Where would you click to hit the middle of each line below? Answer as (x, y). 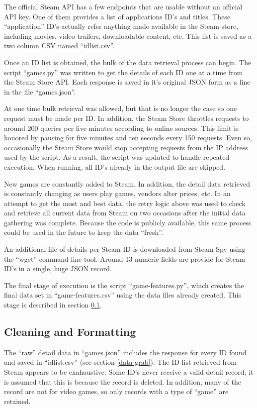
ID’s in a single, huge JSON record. (58, 268)
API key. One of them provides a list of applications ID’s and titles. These (117, 16)
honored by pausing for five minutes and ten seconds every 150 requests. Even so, (128, 138)
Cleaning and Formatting (70, 332)
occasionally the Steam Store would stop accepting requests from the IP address (126, 147)
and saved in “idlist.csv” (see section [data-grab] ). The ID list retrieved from (120, 362)
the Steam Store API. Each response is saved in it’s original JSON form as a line (127, 82)
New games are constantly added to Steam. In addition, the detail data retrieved (127, 183)
